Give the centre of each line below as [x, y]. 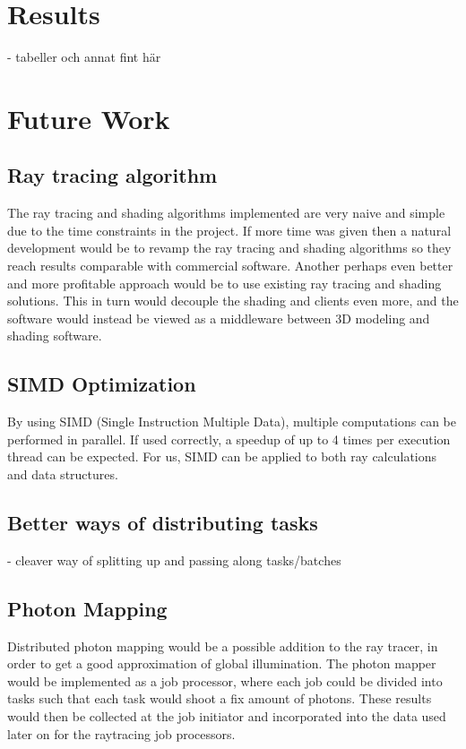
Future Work [89, 118]
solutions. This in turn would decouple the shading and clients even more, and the [233, 301]
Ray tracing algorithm [112, 175]
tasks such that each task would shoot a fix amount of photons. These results [220, 698]
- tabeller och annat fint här [84, 57]
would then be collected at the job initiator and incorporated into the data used [227, 716]
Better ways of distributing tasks [163, 523]
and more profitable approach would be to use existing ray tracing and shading [224, 283]
